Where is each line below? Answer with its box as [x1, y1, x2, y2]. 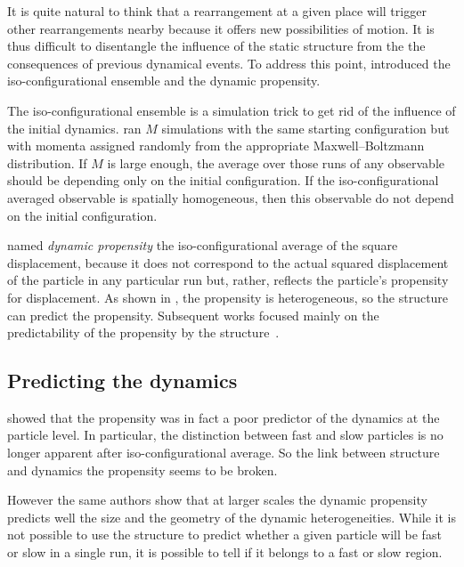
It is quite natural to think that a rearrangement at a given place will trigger [7, 2, 427, 20]
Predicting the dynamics [7, 367, 238, 394]
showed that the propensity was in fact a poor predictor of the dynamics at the [7, 408, 440, 426]
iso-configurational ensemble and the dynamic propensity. [7, 71, 321, 90]
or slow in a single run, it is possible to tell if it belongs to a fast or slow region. [7, 543, 443, 562]
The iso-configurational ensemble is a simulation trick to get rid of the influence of [7, 101, 456, 119]
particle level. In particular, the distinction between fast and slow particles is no [7, 425, 444, 444]
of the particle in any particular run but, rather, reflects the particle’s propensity [7, 271, 449, 289]
